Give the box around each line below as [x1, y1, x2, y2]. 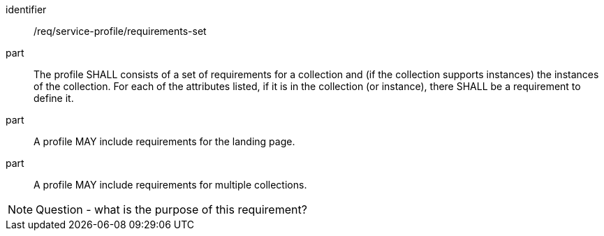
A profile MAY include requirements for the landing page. [34, 135, 295, 147]
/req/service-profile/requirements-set [34, 25, 207, 37]
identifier [6, 3, 47, 15]
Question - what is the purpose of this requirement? [36, 202, 307, 216]
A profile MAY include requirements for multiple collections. [34, 179, 307, 191]
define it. [34, 92, 74, 104]
